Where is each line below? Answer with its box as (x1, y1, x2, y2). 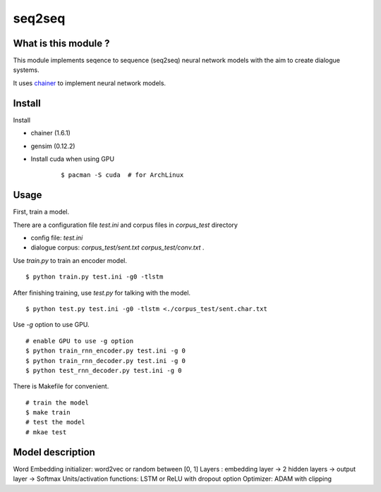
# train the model (25, 398, 90, 407)
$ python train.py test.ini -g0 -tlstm (25, 273, 164, 281)
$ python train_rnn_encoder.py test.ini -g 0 (25, 347, 186, 355)
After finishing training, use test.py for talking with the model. (13, 288, 190, 297)
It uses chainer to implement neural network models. (13, 78, 166, 87)
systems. (13, 66, 40, 74)
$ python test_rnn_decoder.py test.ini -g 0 (25, 367, 183, 374)
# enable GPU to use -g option (25, 337, 134, 345)
